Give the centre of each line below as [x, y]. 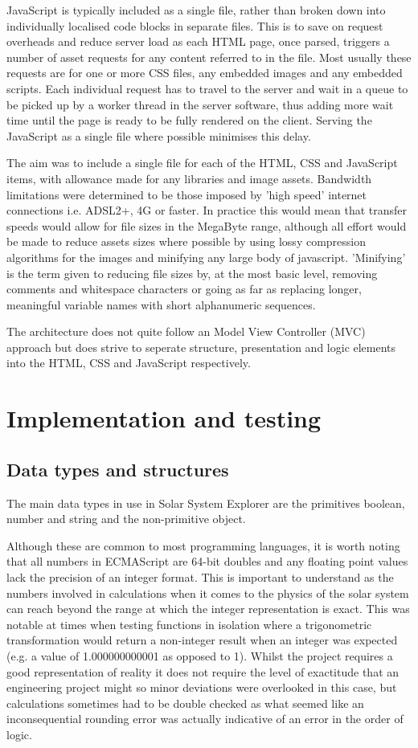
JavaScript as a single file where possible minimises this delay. [159, 135]
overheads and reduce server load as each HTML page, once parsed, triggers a [198, 41]
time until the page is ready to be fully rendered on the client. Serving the [189, 120]
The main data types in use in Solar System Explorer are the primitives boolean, [206, 503]
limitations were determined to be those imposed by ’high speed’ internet [187, 194]
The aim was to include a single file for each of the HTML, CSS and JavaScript [202, 163]
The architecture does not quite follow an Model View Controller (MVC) [186, 331]
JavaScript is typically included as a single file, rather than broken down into [196, 10]
